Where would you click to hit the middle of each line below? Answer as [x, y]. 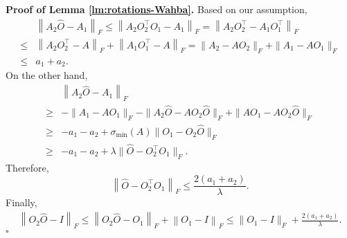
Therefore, [27, 167]
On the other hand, [47, 75]
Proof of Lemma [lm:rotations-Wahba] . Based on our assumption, [157, 9]
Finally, [21, 202]
